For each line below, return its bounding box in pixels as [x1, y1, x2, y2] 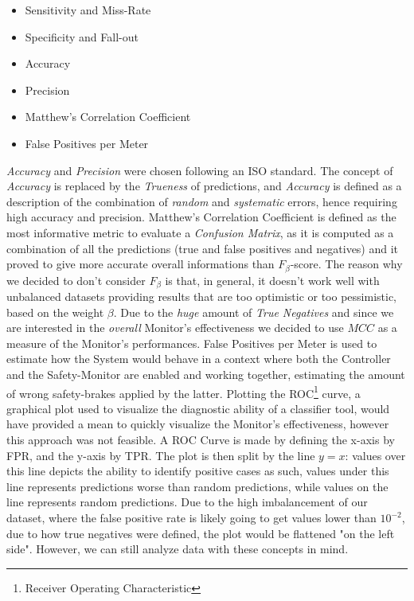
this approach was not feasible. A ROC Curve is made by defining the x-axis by [6, 431, 395, 448]
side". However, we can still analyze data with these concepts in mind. [6, 541, 349, 557]
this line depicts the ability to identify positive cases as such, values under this [6, 462, 389, 479]
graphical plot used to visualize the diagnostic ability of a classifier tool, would [6, 400, 390, 416]
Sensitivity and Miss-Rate [25, 2, 151, 18]
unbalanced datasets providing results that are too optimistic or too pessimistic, [6, 288, 396, 305]
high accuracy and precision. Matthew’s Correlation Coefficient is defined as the [6, 209, 396, 225]
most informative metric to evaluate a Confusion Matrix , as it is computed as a [6, 224, 394, 240]
